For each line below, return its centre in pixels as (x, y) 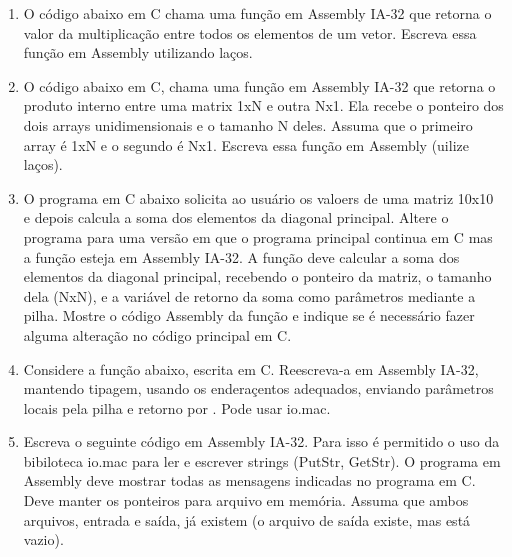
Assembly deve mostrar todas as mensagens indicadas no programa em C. (249, 480)
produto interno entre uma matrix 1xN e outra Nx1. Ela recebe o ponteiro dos (263, 105)
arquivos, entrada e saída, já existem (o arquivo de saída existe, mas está (247, 519)
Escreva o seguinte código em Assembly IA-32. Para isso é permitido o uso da (261, 441)
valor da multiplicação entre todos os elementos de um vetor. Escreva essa (250, 32)
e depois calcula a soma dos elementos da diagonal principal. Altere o (236, 217)
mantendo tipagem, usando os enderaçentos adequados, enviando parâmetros (258, 388)
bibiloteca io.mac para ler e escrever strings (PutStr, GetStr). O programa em (262, 460)
